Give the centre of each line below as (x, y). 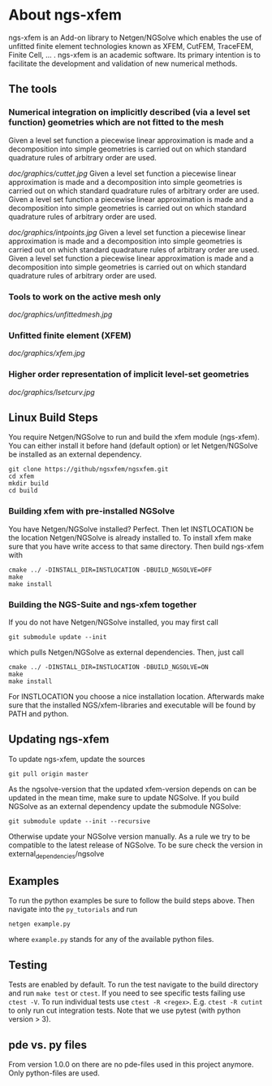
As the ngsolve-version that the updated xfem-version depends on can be (133, 789)
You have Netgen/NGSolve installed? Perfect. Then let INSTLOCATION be (131, 529)
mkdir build (28, 484)
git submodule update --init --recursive (80, 821)
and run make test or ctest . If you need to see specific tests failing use (127, 993)
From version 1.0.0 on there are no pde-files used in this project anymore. (131, 1064)
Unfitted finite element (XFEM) (70, 335)
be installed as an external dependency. (75, 454)
